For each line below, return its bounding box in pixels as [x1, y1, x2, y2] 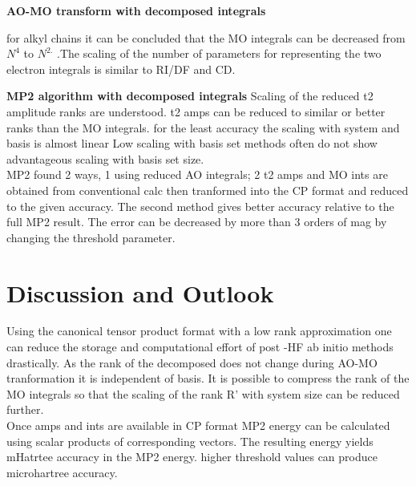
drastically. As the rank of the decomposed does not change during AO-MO [6, 354, 378, 371]
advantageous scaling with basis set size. [6, 150, 204, 167]
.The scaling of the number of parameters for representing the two [57, 45, 382, 62]
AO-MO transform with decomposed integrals [6, 2, 266, 18]
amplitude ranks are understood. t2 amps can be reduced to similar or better [6, 103, 386, 119]
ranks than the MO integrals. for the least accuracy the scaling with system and [6, 119, 400, 136]
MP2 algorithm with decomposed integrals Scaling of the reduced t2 [6, 87, 374, 104]
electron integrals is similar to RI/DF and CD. [6, 60, 236, 77]
